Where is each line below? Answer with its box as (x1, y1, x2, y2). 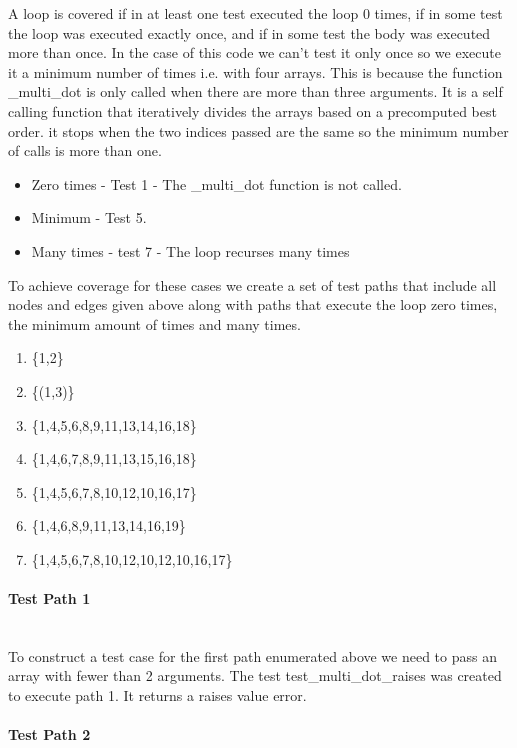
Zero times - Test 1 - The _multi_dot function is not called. (31, 173, 402, 194)
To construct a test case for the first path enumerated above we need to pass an (8, 645, 497, 666)
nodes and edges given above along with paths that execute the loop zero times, (8, 294, 498, 315)
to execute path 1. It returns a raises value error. (8, 685, 307, 706)
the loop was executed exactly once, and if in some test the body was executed (8, 22, 491, 43)
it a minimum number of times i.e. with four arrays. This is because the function (8, 61, 503, 82)
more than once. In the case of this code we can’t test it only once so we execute (8, 42, 501, 63)
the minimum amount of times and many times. (8, 313, 301, 334)
